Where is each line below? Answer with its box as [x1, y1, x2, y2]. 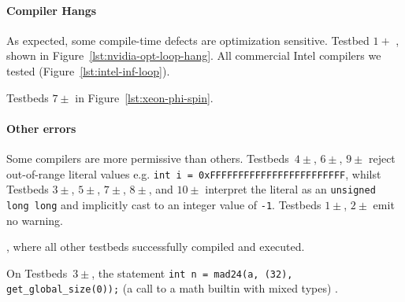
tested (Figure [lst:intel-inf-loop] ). [6, 62, 170, 79]
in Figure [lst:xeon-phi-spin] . [75, 89, 214, 105]
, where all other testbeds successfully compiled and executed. [6, 238, 305, 255]
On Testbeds [6, 264, 68, 281]
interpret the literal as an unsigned [205, 181, 376, 197]
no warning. [6, 212, 64, 228]
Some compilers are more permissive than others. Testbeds [6, 149, 289, 166]
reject [368, 149, 396, 166]
